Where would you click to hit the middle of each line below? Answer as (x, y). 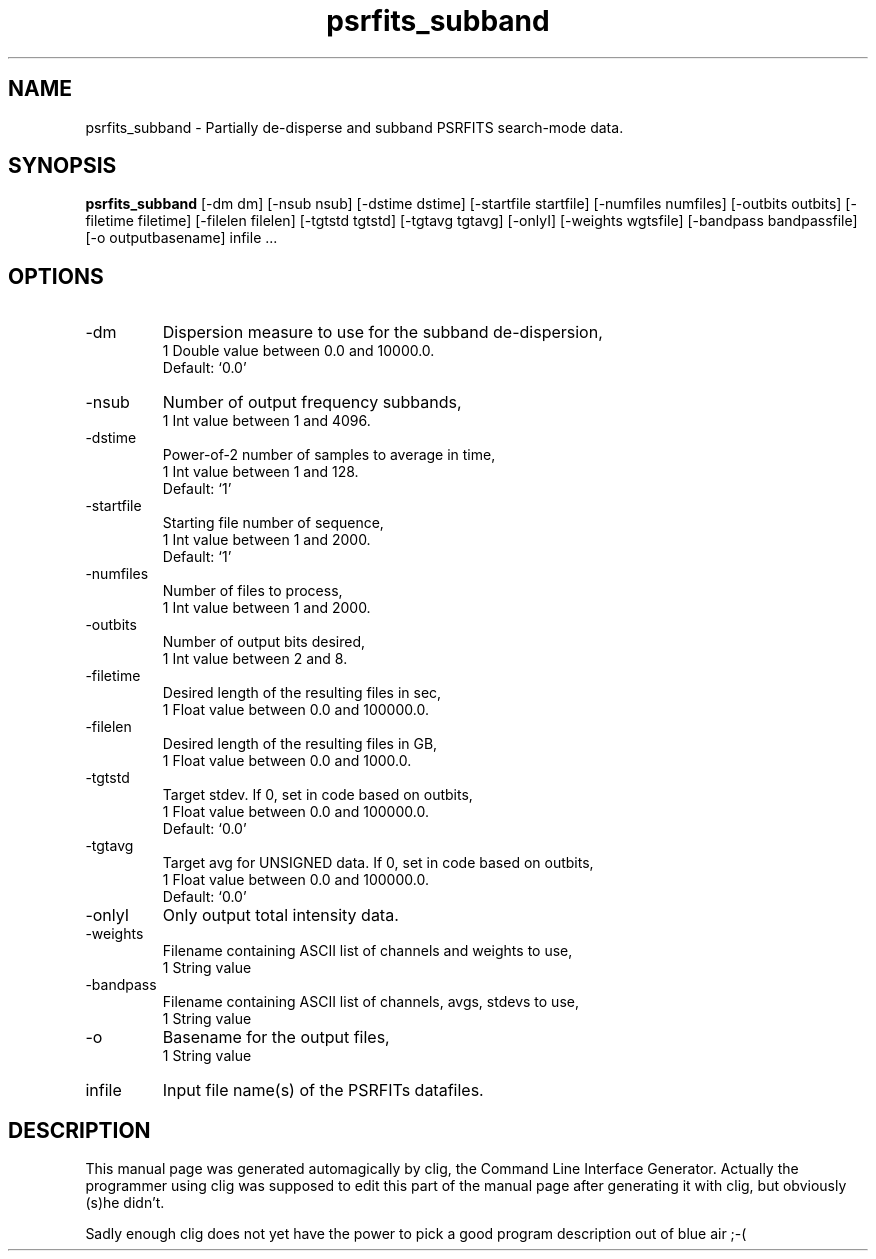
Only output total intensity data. (280, 915)
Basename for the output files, (276, 1037)
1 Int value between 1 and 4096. (266, 421)
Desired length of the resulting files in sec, (302, 693)
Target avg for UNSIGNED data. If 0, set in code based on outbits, (378, 863)
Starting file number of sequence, (273, 523)
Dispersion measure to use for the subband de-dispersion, (382, 332)
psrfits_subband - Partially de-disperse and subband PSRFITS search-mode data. (354, 127)
